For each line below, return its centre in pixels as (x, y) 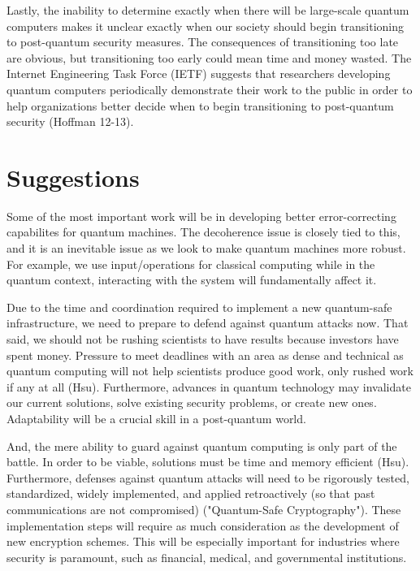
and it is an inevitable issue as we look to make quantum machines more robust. (206, 248)
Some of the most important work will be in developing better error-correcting (201, 216)
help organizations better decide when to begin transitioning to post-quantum (200, 105)
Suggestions (73, 177)
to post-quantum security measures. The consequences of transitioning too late (203, 42)
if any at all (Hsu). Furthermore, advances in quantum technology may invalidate (209, 386)
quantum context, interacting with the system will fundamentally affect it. (192, 280)
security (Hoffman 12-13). (70, 121)
